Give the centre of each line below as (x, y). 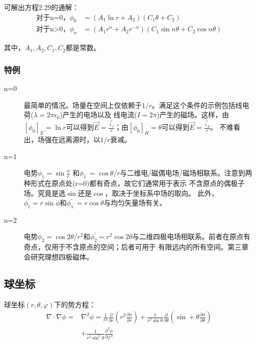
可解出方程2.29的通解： (41, 7)
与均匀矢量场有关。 (135, 203)
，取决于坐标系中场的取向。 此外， (162, 193)
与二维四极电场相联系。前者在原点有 (191, 236)
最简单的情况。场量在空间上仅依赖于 (83, 105)
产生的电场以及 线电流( (100, 115)
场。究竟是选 (45, 193)
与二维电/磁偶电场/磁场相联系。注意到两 (186, 173)
